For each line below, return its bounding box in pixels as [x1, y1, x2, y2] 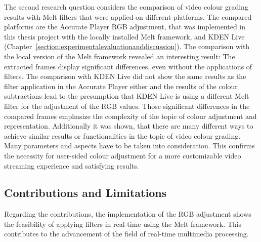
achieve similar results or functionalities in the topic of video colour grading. [4, 130, 241, 141]
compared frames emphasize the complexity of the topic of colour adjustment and [4, 110, 257, 121]
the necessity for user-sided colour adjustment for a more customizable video [4, 150, 241, 160]
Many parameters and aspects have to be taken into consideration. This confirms [4, 140, 255, 151]
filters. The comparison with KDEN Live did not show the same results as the [4, 71, 246, 82]
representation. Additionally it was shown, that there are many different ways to [4, 120, 253, 131]
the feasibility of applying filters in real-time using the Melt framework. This [4, 218, 242, 229]
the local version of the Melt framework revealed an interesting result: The [4, 51, 235, 61]
